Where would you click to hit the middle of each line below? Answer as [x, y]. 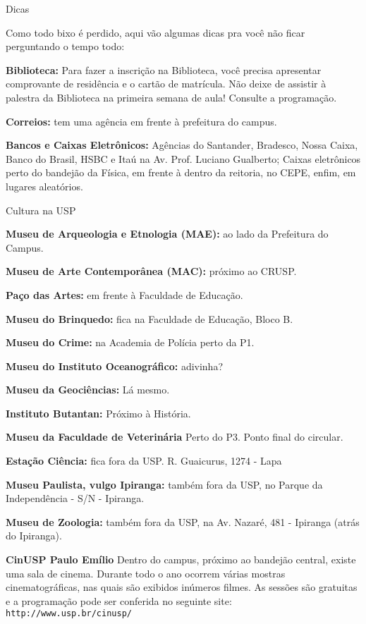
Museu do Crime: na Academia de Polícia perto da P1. [130, 342]
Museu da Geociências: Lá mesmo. [88, 390]
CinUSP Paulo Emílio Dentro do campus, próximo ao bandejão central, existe [181, 559]
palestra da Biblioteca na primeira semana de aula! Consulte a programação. [171, 97]
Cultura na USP [41, 210]
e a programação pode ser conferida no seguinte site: [119, 600]
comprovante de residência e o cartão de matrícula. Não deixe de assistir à [166, 84]
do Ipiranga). [34, 536]
